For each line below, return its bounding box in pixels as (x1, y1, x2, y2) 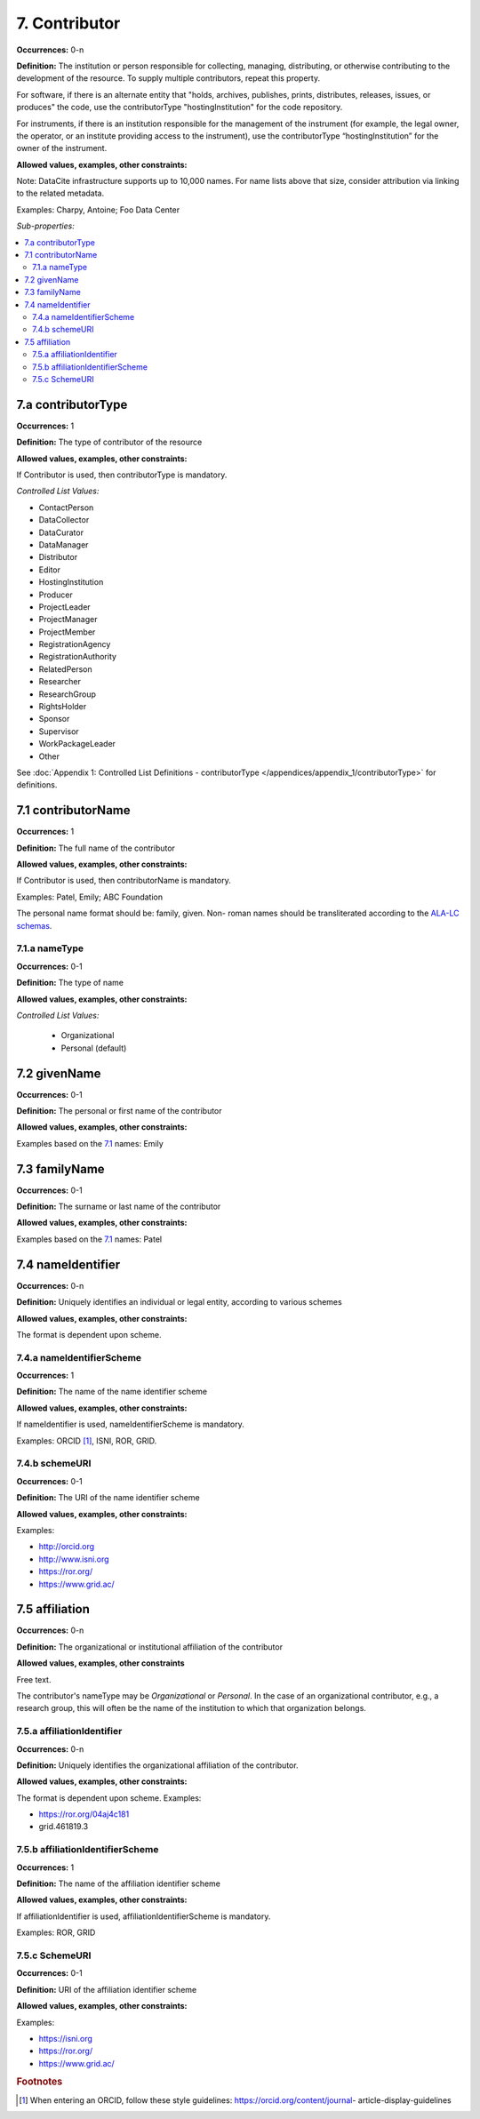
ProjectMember (38, 627, 96, 637)
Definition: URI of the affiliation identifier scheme (16, 1984, 197, 1995)
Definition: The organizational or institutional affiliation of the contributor (16, 1641, 284, 1652)
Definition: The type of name (16, 978, 124, 988)
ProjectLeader (38, 601, 91, 612)
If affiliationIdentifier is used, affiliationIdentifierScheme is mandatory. (16, 1911, 271, 1922)
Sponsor (38, 714, 70, 724)
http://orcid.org (38, 1541, 95, 1552)
